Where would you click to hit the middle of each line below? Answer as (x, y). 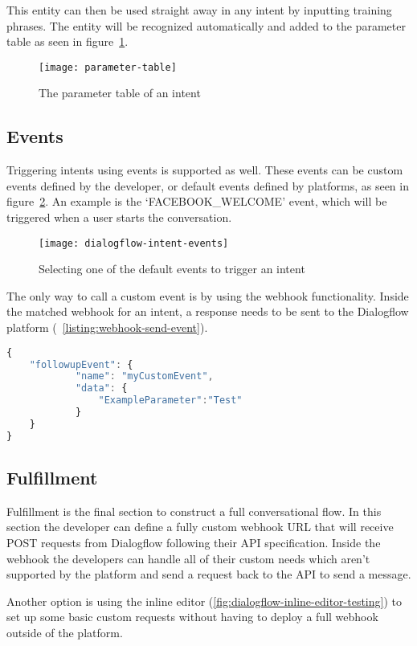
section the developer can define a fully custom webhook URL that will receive (200, 527)
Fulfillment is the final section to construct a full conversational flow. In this (194, 511)
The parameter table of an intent (120, 93)
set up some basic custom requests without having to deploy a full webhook (192, 617)
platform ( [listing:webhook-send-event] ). (107, 327)
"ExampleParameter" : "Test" (170, 401)
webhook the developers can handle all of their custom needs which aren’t (188, 558)
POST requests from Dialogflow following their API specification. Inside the (194, 543)
